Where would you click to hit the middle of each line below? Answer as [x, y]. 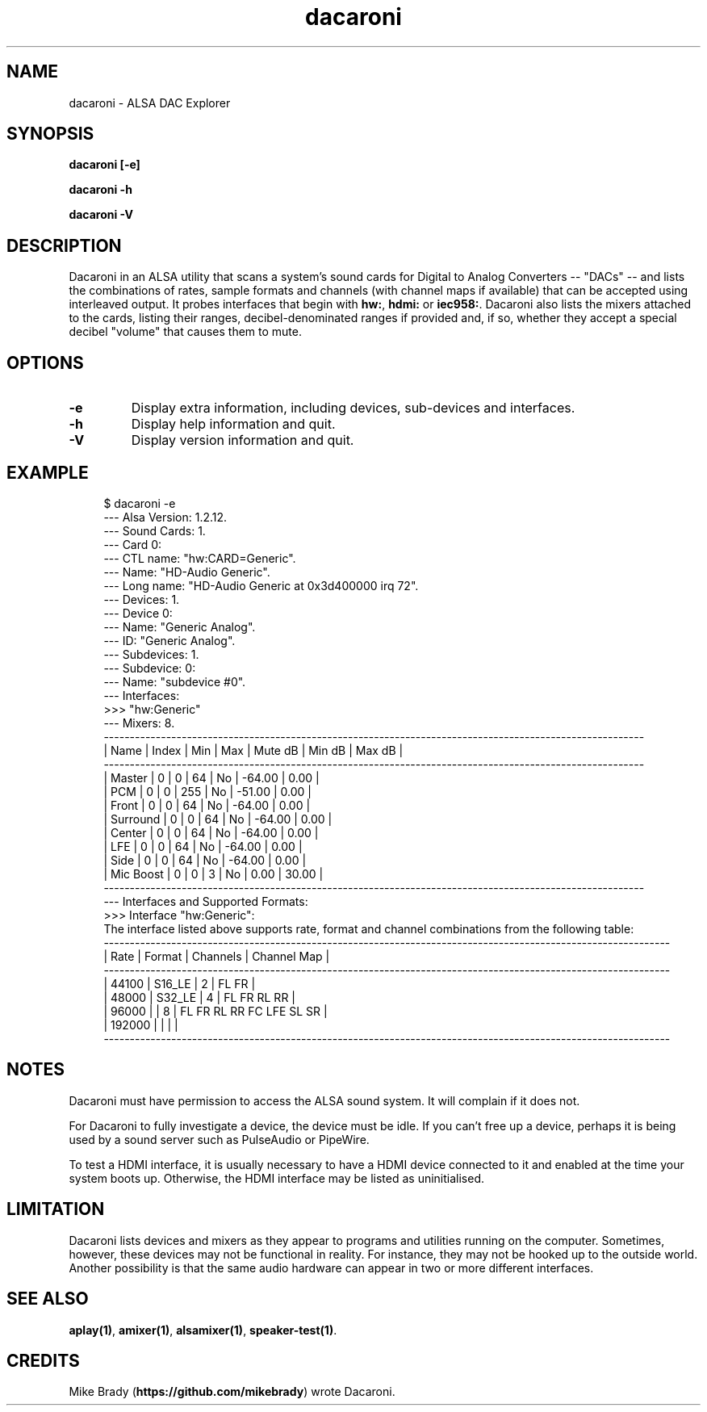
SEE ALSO [48, 1299]
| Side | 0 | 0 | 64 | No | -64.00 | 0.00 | [205, 860]
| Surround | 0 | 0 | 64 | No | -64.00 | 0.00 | [218, 819]
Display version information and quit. [243, 440]
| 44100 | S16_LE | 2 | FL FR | [180, 983]
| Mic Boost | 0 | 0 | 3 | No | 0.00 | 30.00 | [213, 874]
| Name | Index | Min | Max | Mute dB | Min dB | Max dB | [253, 750]
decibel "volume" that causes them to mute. [186, 332]
